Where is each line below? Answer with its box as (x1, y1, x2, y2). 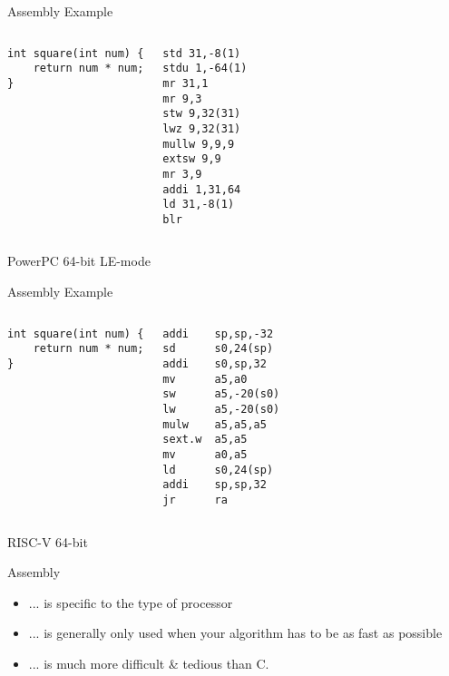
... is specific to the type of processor (28, 593, 233, 612)
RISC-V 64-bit (7, 532, 88, 551)
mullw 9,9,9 (162, 137, 235, 151)
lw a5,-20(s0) (162, 402, 280, 416)
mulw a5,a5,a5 (162, 417, 267, 431)
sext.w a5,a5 (162, 433, 248, 446)
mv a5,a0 (162, 372, 248, 386)
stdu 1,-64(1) (162, 62, 248, 75)
